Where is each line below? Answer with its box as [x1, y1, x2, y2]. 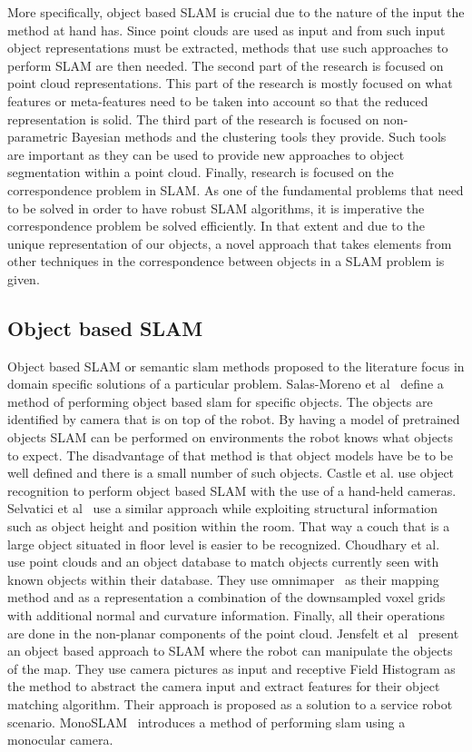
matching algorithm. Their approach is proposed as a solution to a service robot [7, 694, 453, 713]
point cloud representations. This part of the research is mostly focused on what [7, 74, 453, 93]
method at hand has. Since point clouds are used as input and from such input [7, 20, 446, 39]
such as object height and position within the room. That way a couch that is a [7, 517, 450, 536]
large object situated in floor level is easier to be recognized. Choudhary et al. [7, 534, 440, 553]
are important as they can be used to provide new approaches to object [7, 144, 405, 163]
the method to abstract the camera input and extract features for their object [7, 677, 440, 696]
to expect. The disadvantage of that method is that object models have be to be [7, 445, 453, 464]
